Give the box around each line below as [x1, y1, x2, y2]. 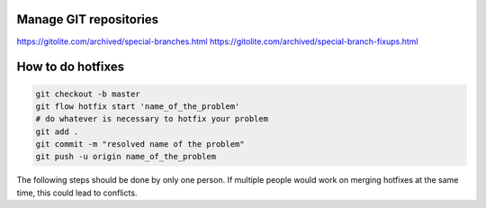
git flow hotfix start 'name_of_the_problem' [35, 101, 240, 112]
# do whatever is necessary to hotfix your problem [35, 113, 269, 124]
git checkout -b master [35, 88, 141, 99]
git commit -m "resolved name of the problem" [35, 140, 245, 149]
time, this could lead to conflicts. [16, 187, 138, 198]
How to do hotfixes [16, 59, 125, 75]
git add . [35, 126, 79, 137]
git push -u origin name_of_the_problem [35, 151, 216, 162]
